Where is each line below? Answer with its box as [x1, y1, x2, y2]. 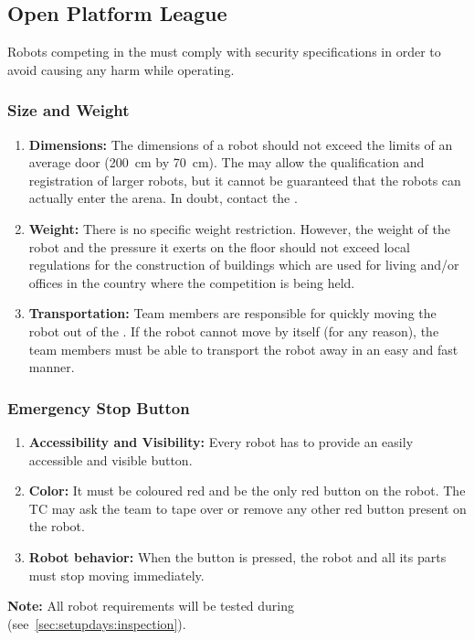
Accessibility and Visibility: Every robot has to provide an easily [28, 432, 414, 451]
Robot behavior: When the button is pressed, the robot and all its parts [28, 547, 447, 566]
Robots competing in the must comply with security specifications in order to [7, 42, 441, 61]
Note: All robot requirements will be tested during [7, 596, 295, 615]
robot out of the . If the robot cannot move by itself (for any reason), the [28, 321, 439, 340]
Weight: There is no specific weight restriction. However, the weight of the [28, 219, 450, 238]
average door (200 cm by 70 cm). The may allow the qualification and [28, 153, 425, 172]
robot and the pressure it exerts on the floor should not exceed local [28, 237, 410, 256]
